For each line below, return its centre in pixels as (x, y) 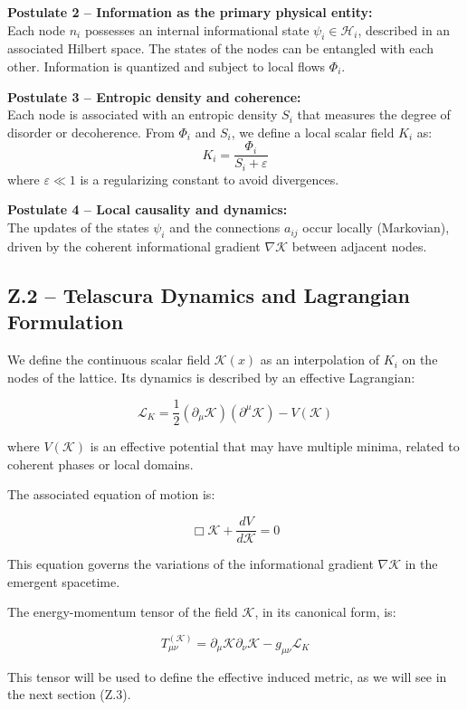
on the (420, 360)
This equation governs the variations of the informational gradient (191, 564)
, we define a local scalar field (313, 132)
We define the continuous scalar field (109, 360)
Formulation (66, 322)
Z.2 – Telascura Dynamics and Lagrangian (209, 294)
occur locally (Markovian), (376, 227)
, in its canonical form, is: (325, 612)
